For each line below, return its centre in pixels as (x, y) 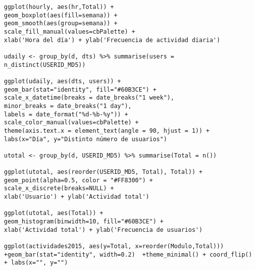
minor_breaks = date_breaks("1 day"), (68, 106)
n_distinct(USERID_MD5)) (45, 65)
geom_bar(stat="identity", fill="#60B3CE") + (80, 89)
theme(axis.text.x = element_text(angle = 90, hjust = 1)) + (107, 131)
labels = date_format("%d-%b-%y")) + (66, 114)
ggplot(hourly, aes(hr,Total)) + (59, 7)
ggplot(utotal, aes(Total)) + (54, 213)
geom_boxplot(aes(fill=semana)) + (61, 15)
